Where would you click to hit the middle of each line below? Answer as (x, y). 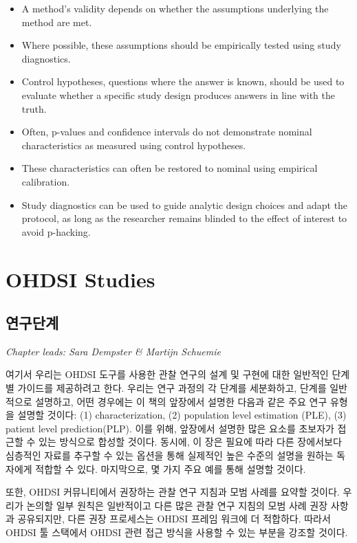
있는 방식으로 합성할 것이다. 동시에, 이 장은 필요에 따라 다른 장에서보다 (190, 442)
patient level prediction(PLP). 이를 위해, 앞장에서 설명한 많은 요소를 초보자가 (170, 428)
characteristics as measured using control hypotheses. (134, 145)
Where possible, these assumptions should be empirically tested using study (181, 45)
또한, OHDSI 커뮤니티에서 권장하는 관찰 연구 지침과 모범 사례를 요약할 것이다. (173, 492)
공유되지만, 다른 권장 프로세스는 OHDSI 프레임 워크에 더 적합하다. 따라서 (174, 519)
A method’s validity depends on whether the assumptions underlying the (175, 8)
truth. (34, 108)
